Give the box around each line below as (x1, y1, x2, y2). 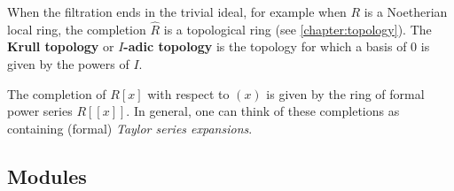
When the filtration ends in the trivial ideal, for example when (7, 3, 347, 20)
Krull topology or (7, 37, 114, 56)
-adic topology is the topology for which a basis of (123, 37, 407, 56)
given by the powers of (7, 55, 129, 73)
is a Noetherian (364, 3, 448, 20)
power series (7, 102, 73, 120)
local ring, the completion (7, 19, 146, 38)
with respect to (147, 84, 230, 103)
